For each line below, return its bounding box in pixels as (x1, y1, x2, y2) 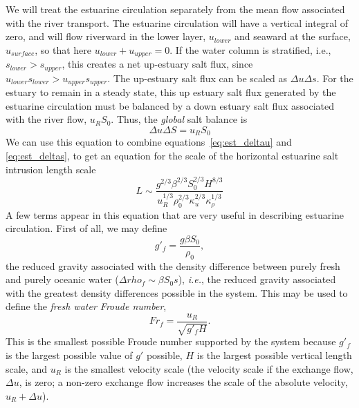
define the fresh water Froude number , (6, 299, 167, 313)
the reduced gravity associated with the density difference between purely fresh (6, 258, 340, 273)
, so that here (35, 42, 92, 57)
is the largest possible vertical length (196, 348, 352, 362)
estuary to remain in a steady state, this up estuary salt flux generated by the (6, 85, 336, 99)
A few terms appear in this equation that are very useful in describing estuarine (6, 207, 344, 222)
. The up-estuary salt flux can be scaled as (107, 70, 288, 85)
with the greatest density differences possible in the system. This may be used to (6, 285, 348, 300)
